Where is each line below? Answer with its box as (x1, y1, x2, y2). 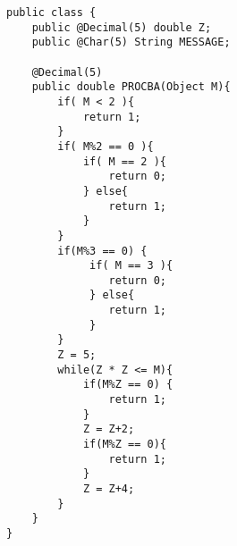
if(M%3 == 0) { (57, 244, 148, 257)
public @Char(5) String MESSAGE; (31, 36, 231, 49)
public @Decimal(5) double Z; (31, 21, 212, 34)
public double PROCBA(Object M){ (31, 80, 231, 94)
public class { (6, 6, 97, 19)
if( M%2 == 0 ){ (57, 139, 154, 153)
